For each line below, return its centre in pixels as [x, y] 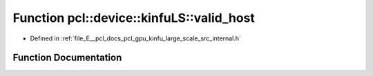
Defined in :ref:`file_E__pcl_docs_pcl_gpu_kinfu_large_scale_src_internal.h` [136, 38]
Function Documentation [67, 58]
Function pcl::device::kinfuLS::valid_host [134, 18]
